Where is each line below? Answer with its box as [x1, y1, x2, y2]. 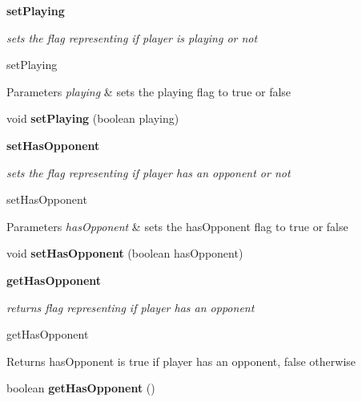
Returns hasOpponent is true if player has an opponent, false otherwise [6, 352, 356, 369]
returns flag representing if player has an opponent [6, 298, 255, 315]
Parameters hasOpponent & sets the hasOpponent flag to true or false [6, 217, 348, 234]
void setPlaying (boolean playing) [6, 110, 179, 127]
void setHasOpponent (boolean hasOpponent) [6, 245, 243, 262]
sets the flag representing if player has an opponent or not [6, 164, 291, 181]
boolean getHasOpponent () [6, 380, 155, 396]
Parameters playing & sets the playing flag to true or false [6, 83, 292, 99]
